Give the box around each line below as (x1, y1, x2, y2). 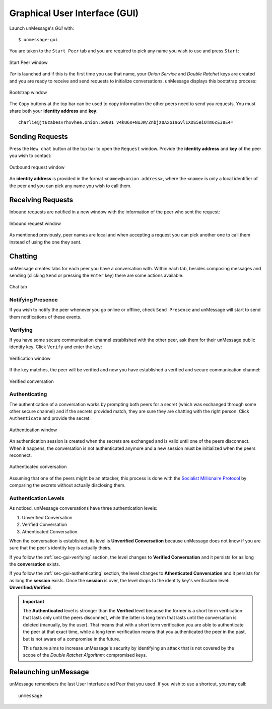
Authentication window (9, 427, 57, 433)
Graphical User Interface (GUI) (9, 8, 139, 19)
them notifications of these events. (9, 313, 82, 320)
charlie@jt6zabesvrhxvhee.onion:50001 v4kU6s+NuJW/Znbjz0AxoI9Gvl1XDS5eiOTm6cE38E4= (18, 120, 234, 125)
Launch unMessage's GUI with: (9, 25, 74, 31)
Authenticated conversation (9, 463, 67, 470)
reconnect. (9, 452, 32, 458)
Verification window (9, 355, 51, 361)
